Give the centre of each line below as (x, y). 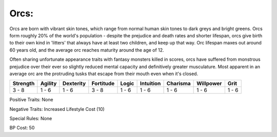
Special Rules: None (31, 119)
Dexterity (74, 83)
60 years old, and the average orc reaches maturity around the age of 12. (87, 50)
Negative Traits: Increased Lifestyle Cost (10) (57, 109)
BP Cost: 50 (22, 128)
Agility (48, 83)
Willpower (209, 83)
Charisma (179, 83)
